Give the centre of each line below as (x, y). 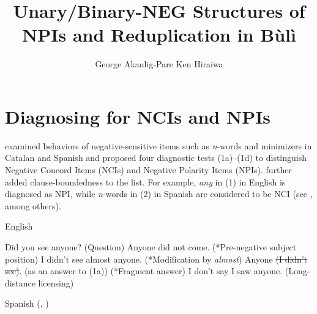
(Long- (297, 271)
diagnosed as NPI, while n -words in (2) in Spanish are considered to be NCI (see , (159, 194)
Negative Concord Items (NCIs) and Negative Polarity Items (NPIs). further (149, 170)
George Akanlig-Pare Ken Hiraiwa (159, 64)
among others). (33, 205)
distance (20, 282)
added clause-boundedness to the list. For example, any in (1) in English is (145, 181)
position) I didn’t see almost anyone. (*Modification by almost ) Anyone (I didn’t (156, 259)
